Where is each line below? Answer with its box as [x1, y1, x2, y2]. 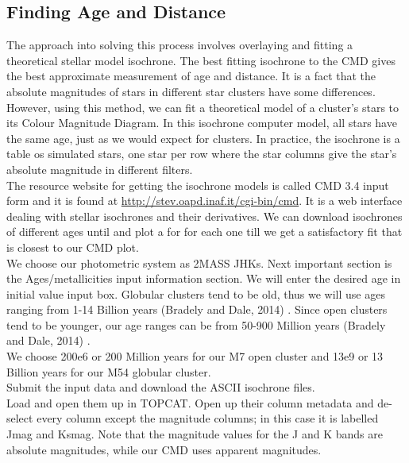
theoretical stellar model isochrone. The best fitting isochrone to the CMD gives [6, 52, 395, 68]
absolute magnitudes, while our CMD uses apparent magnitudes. [6, 441, 322, 457]
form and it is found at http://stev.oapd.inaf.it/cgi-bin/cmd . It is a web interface [6, 192, 403, 209]
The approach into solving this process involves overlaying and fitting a [6, 37, 353, 53]
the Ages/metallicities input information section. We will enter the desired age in [6, 270, 401, 287]
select [6, 410, 33, 426]
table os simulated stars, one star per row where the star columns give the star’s [6, 145, 397, 162]
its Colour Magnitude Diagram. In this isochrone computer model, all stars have [6, 114, 397, 131]
